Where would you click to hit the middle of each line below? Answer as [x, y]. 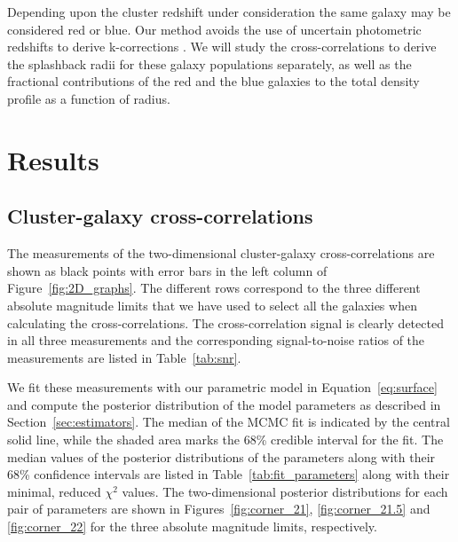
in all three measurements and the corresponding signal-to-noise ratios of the [216, 340]
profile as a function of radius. [89, 98]
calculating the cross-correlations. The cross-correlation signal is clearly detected [225, 322]
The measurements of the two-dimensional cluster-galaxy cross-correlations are [221, 253]
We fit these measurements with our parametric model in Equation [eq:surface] [222, 387]
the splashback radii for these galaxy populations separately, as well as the [209, 63]
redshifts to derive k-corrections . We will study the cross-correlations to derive [222, 47]
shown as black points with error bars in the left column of [167, 270]
